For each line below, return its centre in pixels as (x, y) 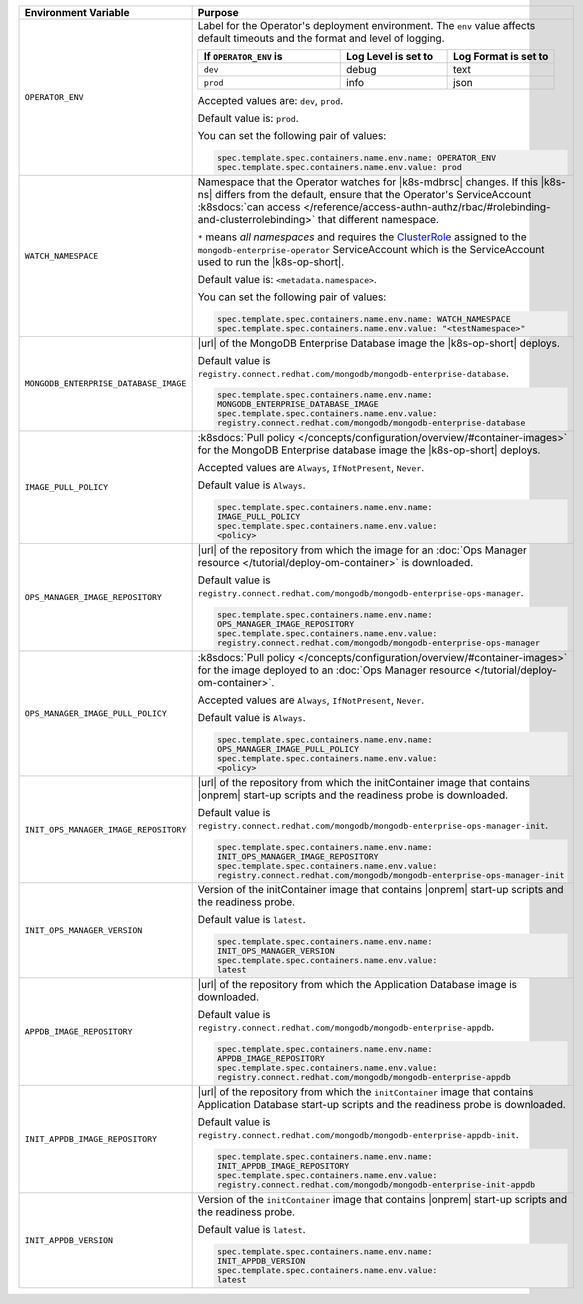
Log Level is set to (390, 56)
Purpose (218, 12)
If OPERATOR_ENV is (243, 56)
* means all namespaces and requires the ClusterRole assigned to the (362, 237)
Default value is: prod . (248, 118)
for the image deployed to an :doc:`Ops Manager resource (334, 670)
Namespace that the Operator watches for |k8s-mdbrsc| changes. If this (368, 182)
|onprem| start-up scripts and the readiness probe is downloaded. (353, 795)
